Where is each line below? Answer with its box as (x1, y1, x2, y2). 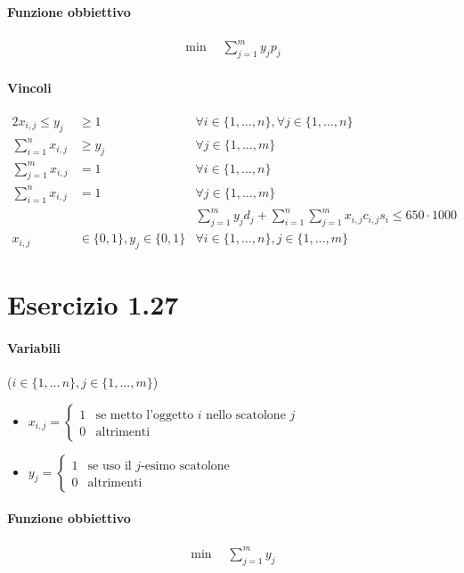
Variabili (7, 338, 61, 356)
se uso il (87, 459, 132, 472)
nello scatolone (206, 408, 286, 422)
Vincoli (7, 78, 52, 96)
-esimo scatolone (141, 459, 230, 472)
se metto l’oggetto (95, 408, 194, 422)
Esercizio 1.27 (7, 286, 179, 323)
